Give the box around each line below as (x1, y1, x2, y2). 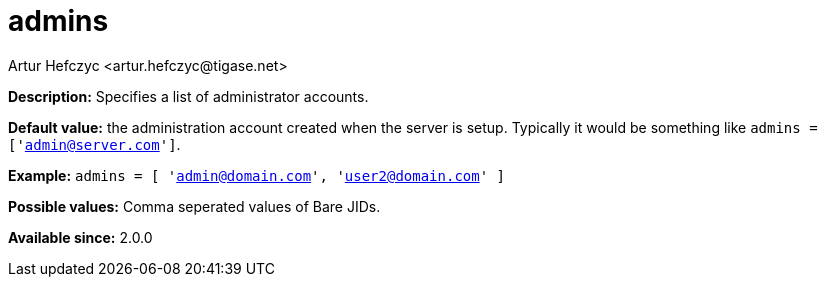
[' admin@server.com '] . (8, 135, 181, 153)
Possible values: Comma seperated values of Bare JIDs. (8, 197, 381, 215)
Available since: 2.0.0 (8, 228, 153, 246)
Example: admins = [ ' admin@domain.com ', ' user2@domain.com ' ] (8, 166, 505, 184)
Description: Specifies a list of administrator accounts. (8, 87, 369, 105)
